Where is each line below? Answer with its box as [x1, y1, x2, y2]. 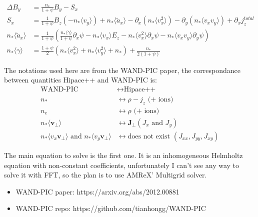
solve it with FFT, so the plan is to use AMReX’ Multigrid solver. [4, 169, 207, 180]
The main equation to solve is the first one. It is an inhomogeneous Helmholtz [4, 149, 243, 160]
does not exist [127, 132, 170, 140]
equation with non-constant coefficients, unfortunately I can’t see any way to [4, 159, 239, 170]
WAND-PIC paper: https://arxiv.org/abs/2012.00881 [15, 186, 179, 196]
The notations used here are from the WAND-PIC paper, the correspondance [4, 64, 240, 75]
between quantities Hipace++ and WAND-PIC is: [4, 74, 157, 85]
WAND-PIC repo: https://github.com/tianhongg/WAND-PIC [15, 203, 206, 213]
